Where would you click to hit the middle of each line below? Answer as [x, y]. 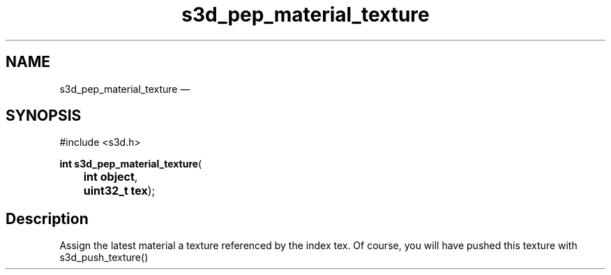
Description [47, 218]
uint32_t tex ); [119, 191]
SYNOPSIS [44, 116]
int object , [111, 177]
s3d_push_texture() [104, 258]
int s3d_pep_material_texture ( [131, 164]
